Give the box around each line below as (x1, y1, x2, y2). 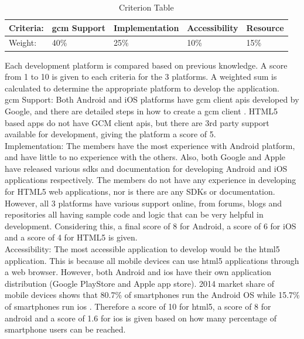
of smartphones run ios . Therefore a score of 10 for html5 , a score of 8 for (5, 300, 271, 312)
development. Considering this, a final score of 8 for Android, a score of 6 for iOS (5, 219, 296, 232)
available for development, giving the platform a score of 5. (5, 128, 216, 140)
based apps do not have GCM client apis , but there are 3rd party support (5, 116, 269, 128)
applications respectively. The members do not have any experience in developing (5, 174, 296, 186)
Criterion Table (118, 1, 174, 13)
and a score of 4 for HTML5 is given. (5, 231, 138, 243)
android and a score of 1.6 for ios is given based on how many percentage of (5, 311, 277, 324)
